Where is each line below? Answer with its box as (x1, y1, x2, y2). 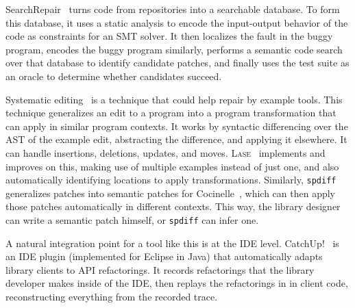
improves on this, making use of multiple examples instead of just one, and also (5, 159, 339, 173)
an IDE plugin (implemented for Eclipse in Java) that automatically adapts (5, 249, 323, 264)
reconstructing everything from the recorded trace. (5, 290, 218, 303)
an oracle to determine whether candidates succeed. (5, 68, 222, 83)
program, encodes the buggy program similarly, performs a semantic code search (5, 42, 343, 56)
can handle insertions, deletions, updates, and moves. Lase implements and (5, 145, 326, 159)
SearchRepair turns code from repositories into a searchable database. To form (5, 2, 340, 16)
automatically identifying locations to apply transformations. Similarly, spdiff (5, 172, 336, 187)
